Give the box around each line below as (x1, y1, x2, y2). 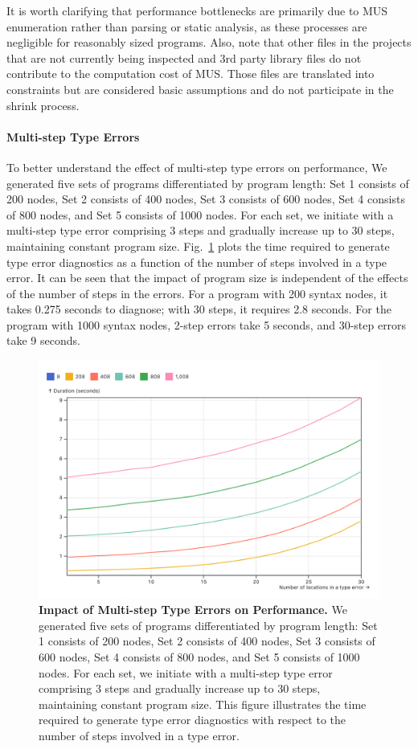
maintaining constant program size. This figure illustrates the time (39, 695, 367, 712)
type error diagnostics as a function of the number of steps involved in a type (6, 253, 387, 270)
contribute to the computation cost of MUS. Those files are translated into (6, 65, 375, 82)
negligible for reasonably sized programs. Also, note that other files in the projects (6, 34, 412, 51)
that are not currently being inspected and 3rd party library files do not (6, 49, 362, 66)
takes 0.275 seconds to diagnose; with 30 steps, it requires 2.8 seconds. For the (6, 301, 391, 317)
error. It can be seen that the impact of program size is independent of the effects (6, 269, 408, 286)
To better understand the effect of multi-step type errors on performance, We (6, 158, 387, 175)
